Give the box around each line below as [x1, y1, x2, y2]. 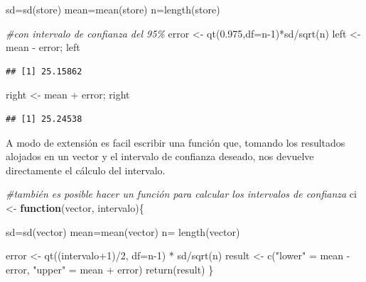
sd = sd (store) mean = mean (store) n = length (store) [6, 2, 220, 16]
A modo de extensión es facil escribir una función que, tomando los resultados [6, 135, 345, 150]
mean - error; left [6, 40, 80, 55]
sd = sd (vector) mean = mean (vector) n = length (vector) [6, 224, 240, 239]
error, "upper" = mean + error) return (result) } [6, 261, 214, 276]
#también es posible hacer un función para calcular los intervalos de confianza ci [6, 186, 357, 201]
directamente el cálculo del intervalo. [6, 162, 166, 177]
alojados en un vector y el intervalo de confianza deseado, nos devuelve [6, 149, 314, 164]
